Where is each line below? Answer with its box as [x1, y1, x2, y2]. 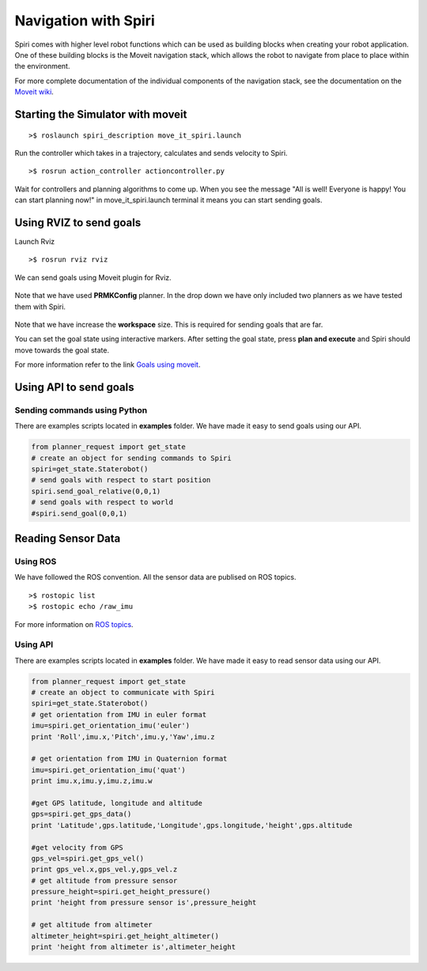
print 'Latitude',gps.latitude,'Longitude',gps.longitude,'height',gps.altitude [31, 821, 353, 829]
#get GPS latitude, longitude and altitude [31, 799, 203, 807]
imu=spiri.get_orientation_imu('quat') [31, 765, 186, 774]
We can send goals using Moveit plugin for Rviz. [14, 273, 172, 282]
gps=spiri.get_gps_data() [31, 810, 132, 818]
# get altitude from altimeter [31, 920, 153, 929]
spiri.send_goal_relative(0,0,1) [31, 486, 161, 496]
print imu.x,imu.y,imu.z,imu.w [31, 776, 153, 786]
